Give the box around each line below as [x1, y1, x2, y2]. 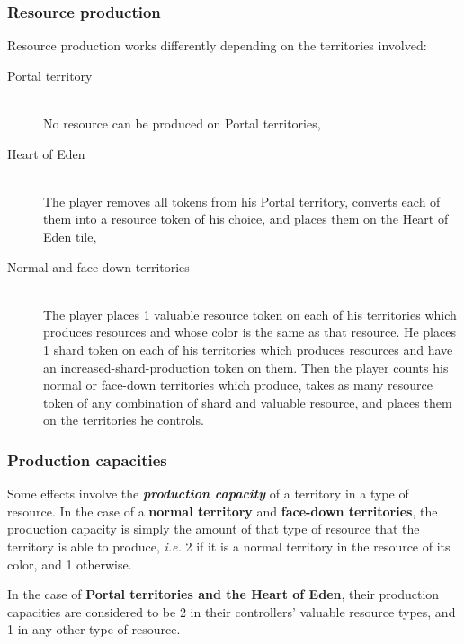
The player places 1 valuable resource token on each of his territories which [43, 304, 457, 323]
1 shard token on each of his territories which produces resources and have [43, 340, 453, 358]
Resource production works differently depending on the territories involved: [7, 36, 427, 55]
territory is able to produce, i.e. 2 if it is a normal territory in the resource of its [7, 536, 451, 555]
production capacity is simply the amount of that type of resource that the [7, 519, 420, 538]
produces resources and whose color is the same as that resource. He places [43, 322, 456, 341]
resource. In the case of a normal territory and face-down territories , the [7, 501, 438, 520]
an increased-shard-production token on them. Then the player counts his [43, 357, 449, 376]
